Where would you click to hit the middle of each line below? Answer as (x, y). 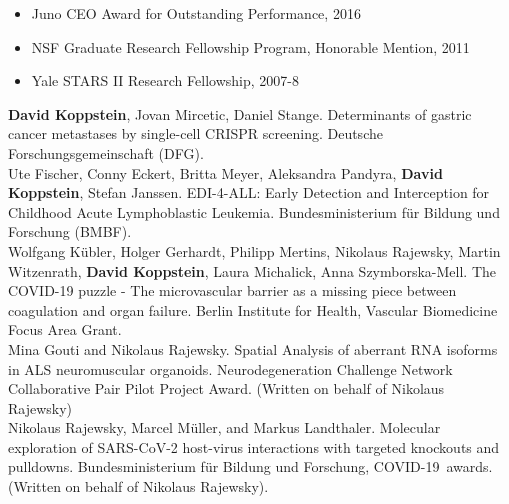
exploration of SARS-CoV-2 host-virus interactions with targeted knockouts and (254, 446)
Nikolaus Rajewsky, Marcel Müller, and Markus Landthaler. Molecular (224, 427)
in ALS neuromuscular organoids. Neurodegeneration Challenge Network (230, 368)
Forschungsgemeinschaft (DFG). (106, 152)
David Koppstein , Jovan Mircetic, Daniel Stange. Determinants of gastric (240, 113)
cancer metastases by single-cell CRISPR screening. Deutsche (195, 133)
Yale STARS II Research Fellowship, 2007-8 (165, 80)
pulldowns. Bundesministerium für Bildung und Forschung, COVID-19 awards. (250, 466)
